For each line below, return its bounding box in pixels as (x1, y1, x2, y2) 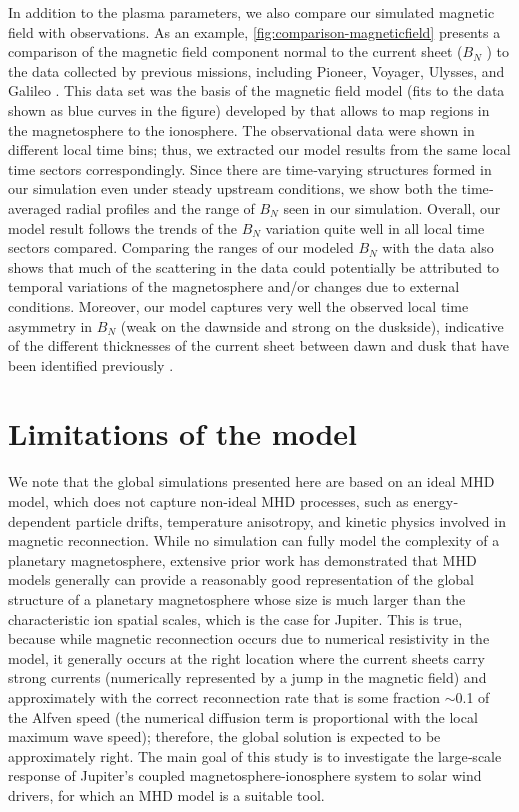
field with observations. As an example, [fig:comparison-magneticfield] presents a (8, 21, 501, 42)
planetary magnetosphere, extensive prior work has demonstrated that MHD (8, 549, 477, 570)
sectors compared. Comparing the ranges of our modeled (8, 237, 354, 258)
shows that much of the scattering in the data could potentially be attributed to (8, 256, 500, 277)
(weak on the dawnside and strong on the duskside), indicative (120, 315, 504, 336)
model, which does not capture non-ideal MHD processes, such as (8, 491, 409, 511)
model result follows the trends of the (8, 217, 237, 238)
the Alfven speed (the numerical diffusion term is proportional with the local (8, 706, 478, 727)
